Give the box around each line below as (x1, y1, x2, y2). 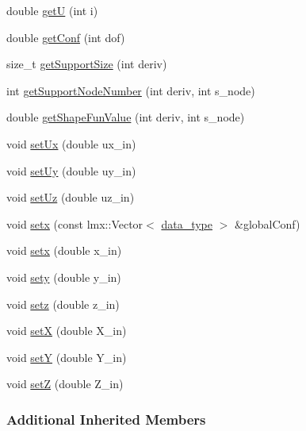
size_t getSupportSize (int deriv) (6, 56, 167, 72)
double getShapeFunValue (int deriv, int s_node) (6, 109, 245, 125)
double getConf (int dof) (6, 29, 125, 45)
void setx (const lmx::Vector (6, 215, 143, 232)
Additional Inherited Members (6, 409, 206, 429)
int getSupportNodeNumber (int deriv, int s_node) (6, 82, 255, 98)
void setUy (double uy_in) (6, 162, 136, 179)
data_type (161, 215, 212, 232)
